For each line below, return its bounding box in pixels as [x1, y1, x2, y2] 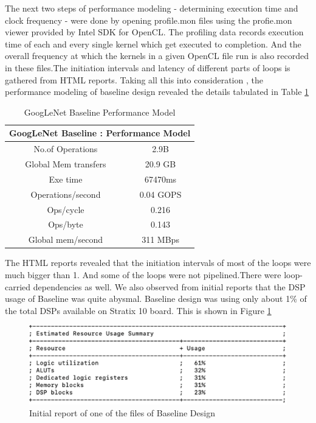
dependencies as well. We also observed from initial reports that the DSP [33, 280, 306, 293]
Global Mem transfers [25, 158, 106, 170]
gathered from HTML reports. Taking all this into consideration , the [5, 73, 263, 86]
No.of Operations [33, 142, 98, 155]
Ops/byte [48, 218, 83, 231]
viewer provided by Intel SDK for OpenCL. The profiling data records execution [5, 26, 304, 38]
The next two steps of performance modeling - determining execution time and [5, 2, 298, 14]
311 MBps [142, 233, 179, 246]
